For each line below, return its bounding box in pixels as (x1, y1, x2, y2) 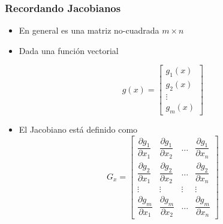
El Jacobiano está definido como (19, 123, 138, 135)
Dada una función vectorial (19, 44, 119, 56)
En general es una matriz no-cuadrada (19, 24, 159, 37)
